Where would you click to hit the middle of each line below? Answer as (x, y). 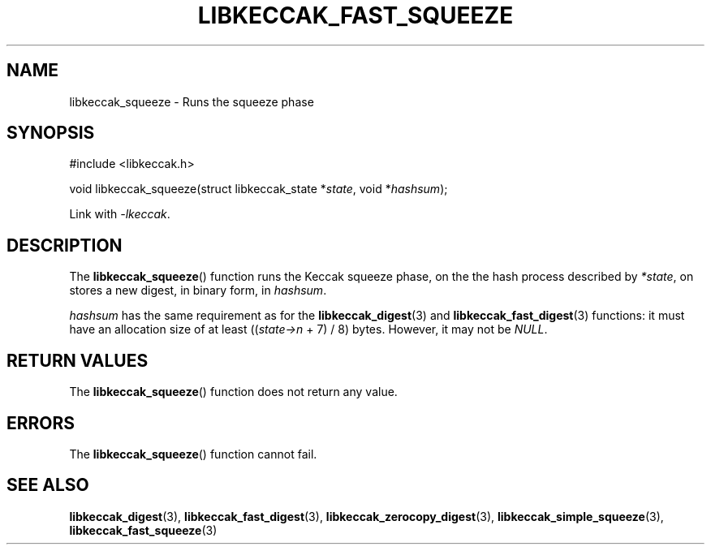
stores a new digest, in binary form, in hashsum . (198, 291)
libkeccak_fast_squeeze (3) (143, 530)
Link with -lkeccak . (120, 214)
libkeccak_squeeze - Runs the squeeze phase (192, 101)
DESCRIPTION (65, 245)
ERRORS (41, 423)
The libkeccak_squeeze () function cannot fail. (193, 454)
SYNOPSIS (51, 133)
